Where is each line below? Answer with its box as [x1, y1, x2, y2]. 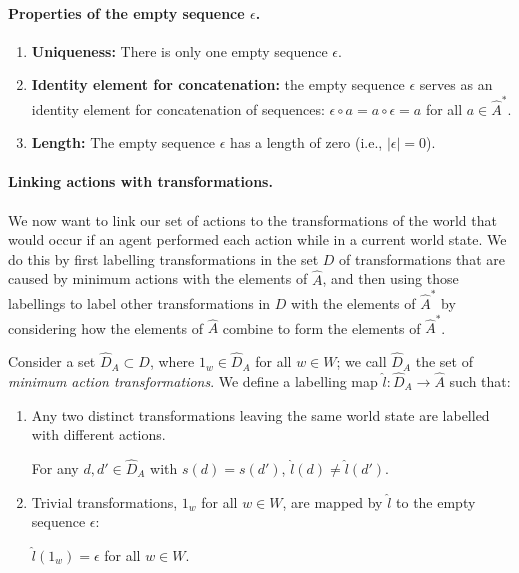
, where [149, 351, 195, 372]
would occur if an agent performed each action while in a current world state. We [8, 229, 507, 250]
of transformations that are [339, 248, 505, 269]
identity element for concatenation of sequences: [31, 98, 325, 119]
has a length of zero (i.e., [230, 132, 383, 153]
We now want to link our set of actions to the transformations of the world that [8, 209, 497, 230]
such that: [449, 370, 511, 391]
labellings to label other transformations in [8, 293, 271, 313]
